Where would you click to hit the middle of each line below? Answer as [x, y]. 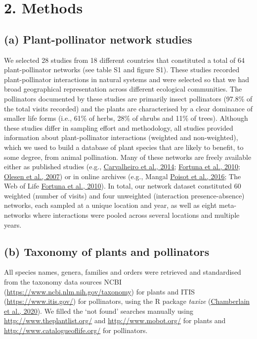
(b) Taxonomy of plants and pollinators [107, 251]
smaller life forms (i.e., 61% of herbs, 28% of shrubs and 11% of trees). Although [126, 118]
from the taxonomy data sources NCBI [63, 282]
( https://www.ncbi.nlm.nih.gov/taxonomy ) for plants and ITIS [100, 291]
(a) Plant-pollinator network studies [98, 39]
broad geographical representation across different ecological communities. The [123, 89]
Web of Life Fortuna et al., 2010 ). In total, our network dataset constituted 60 [123, 186]
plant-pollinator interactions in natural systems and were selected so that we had [127, 79]
